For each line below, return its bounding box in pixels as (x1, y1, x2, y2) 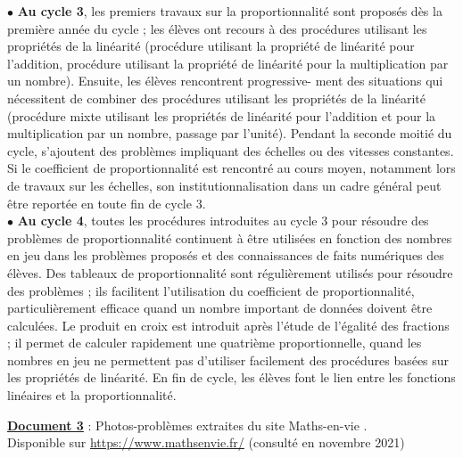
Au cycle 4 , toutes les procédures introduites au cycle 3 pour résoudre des (17, 211, 429, 230)
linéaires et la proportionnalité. (7, 386, 177, 405)
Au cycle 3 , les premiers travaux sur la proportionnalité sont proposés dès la (17, 2, 442, 20)
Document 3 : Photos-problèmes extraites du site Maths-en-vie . (7, 415, 368, 434)
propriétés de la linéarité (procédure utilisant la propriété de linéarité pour (7, 37, 415, 55)
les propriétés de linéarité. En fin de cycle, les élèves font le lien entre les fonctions (7, 368, 456, 387)
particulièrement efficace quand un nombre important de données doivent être (7, 299, 433, 317)
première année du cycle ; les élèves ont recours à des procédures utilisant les (7, 19, 427, 37)
